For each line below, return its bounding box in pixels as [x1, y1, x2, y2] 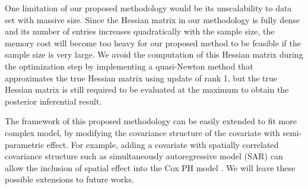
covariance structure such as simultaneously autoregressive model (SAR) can [5, 150, 283, 162]
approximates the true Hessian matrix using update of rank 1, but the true [5, 71, 278, 84]
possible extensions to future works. [5, 173, 134, 185]
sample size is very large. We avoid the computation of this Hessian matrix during [5, 48, 303, 61]
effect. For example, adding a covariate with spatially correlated [46, 138, 279, 150]
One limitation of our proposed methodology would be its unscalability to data [5, 2, 292, 14]
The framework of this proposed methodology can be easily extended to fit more [5, 115, 297, 127]
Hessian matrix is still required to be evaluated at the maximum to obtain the [5, 83, 289, 96]
